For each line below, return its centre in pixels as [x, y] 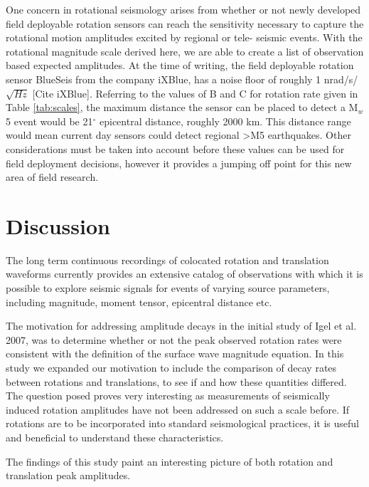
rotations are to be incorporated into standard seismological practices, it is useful [182, 423]
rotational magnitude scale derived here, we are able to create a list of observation [185, 51]
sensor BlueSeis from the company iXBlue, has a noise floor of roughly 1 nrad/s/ [182, 79]
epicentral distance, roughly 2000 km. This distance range [225, 121]
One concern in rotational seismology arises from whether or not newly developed [183, 9]
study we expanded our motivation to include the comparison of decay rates [171, 367]
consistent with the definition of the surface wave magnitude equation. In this [175, 354]
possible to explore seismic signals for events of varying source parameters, [168, 288]
